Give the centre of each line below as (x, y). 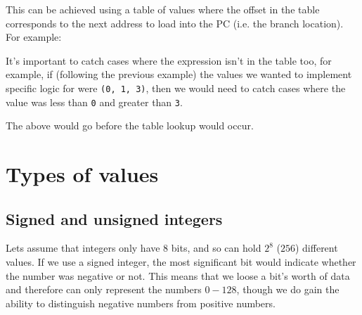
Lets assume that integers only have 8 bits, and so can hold (134, 248)
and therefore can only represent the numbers (104, 289)
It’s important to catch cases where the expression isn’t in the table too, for (169, 60)
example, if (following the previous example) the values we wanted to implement (179, 74)
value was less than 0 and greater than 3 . (94, 102)
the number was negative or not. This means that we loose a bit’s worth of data (178, 275)
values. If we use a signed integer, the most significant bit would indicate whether (181, 262)
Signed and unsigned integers (114, 218)
